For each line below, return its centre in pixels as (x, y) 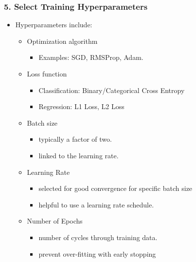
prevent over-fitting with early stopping (97, 253)
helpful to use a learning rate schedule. (96, 204)
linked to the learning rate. (79, 155)
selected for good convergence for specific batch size (116, 188)
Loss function (47, 74)
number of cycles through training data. (98, 237)
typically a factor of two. (75, 139)
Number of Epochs (55, 221)
